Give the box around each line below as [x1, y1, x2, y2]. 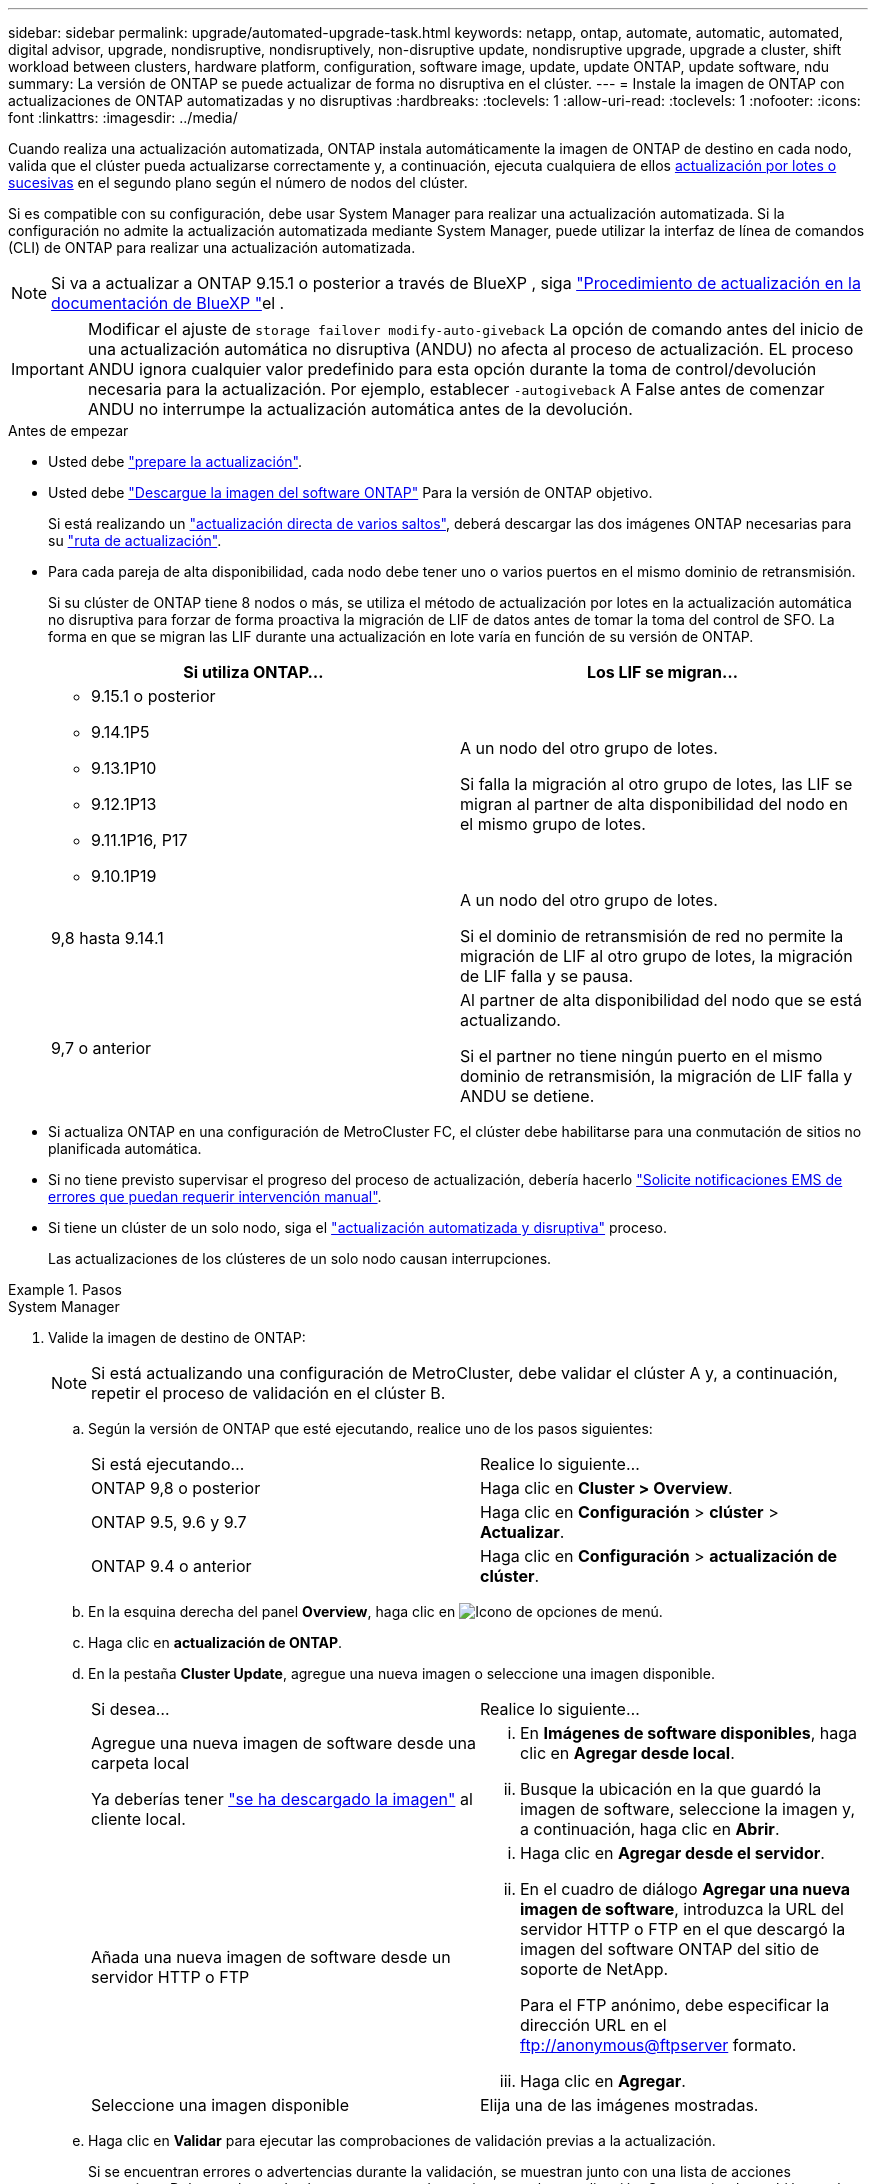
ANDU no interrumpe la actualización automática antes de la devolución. [87, 399, 633, 419]
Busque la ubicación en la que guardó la [520, 1779, 822, 1799]
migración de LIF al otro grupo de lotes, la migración [460, 946, 853, 966]
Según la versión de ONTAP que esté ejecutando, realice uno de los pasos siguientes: [88, 1420, 653, 1437]
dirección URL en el [520, 2015, 667, 2035]
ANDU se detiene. [460, 1086, 595, 1106]
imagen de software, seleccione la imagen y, [520, 1799, 855, 1819]
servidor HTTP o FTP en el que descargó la [520, 1919, 846, 1939]
